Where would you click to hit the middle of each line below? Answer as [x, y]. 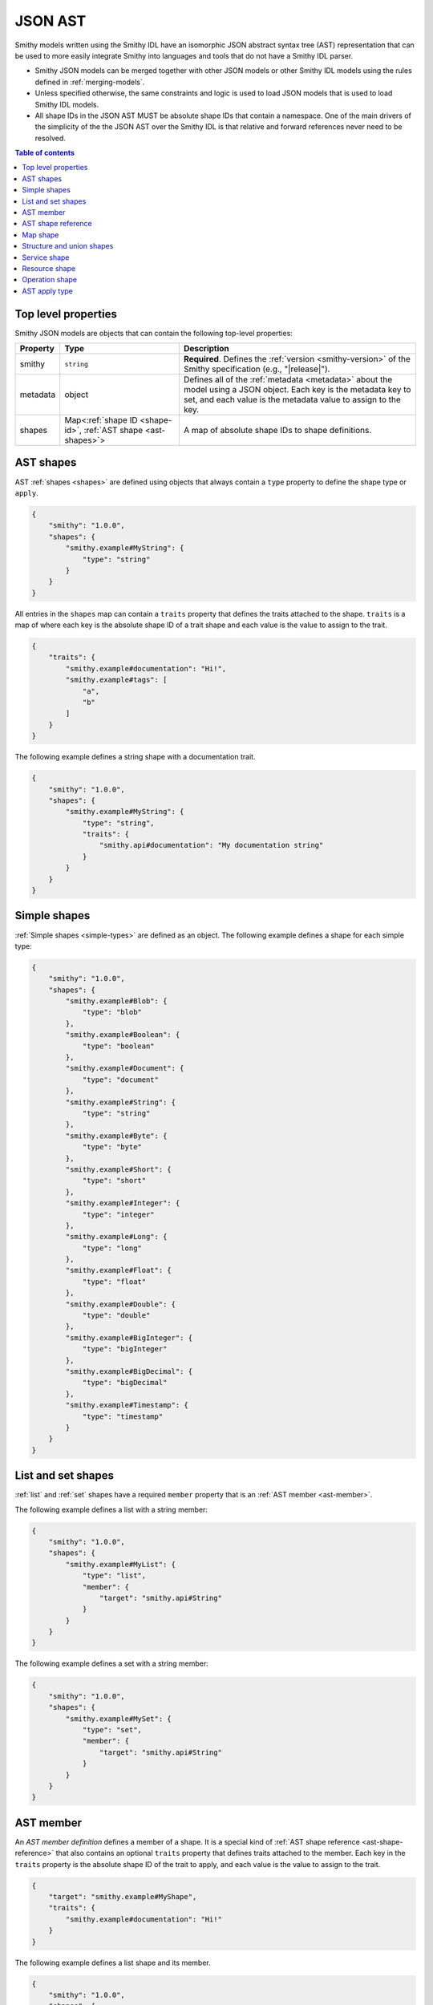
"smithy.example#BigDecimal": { [129, 1371]
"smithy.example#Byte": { [116, 1136]
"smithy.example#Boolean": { [123, 1035]
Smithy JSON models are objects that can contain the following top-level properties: [154, 333]
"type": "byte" [112, 1147]
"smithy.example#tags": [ [116, 680]
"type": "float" [114, 1282]
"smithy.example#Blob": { [116, 1001]
